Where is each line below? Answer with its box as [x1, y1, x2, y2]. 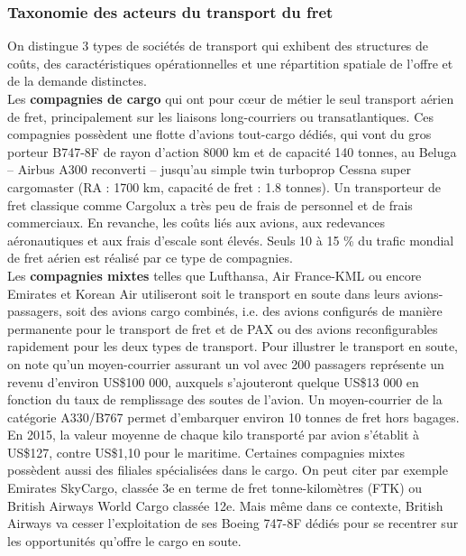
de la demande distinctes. [7, 71, 147, 90]
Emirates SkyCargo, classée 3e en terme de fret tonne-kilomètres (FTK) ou [7, 478, 423, 497]
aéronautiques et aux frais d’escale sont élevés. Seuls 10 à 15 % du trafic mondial [7, 230, 454, 249]
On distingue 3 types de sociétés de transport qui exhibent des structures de [7, 36, 429, 55]
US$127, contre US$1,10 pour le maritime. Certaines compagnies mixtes [7, 442, 405, 461]
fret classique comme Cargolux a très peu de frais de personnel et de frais [7, 195, 413, 214]
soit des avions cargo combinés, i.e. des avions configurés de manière [66, 301, 443, 320]
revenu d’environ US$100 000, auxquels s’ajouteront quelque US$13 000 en [7, 372, 419, 391]
